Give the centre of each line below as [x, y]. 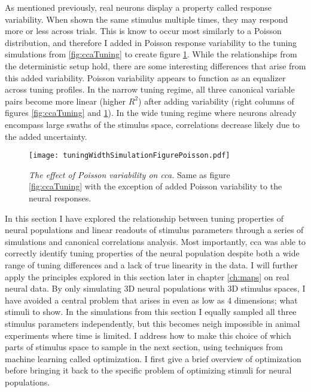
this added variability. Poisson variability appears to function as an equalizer [145, 77]
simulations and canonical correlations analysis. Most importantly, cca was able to [155, 241]
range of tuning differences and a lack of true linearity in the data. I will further [151, 264]
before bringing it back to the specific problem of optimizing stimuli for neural [148, 370]
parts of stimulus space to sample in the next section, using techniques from [144, 347]
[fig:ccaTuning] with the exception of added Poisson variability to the [155, 186]
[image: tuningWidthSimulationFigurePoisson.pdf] [129, 156]
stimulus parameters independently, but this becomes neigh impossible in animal [153, 323]
